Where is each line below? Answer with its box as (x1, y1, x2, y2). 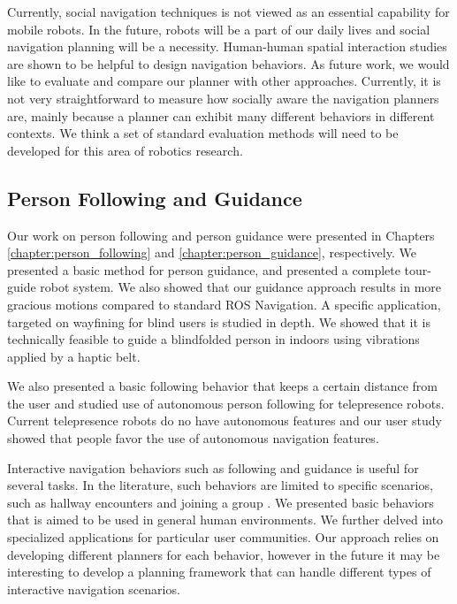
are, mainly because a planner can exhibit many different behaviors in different (7, 106, 435, 125)
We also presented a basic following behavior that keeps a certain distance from (7, 377, 438, 395)
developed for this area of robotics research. (7, 141, 243, 159)
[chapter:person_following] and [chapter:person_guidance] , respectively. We (7, 243, 416, 262)
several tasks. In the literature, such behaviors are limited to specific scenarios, (7, 476, 433, 494)
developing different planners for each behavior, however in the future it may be (7, 545, 440, 563)
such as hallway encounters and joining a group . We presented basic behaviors (7, 493, 434, 511)
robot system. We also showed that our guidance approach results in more (40, 278, 442, 296)
